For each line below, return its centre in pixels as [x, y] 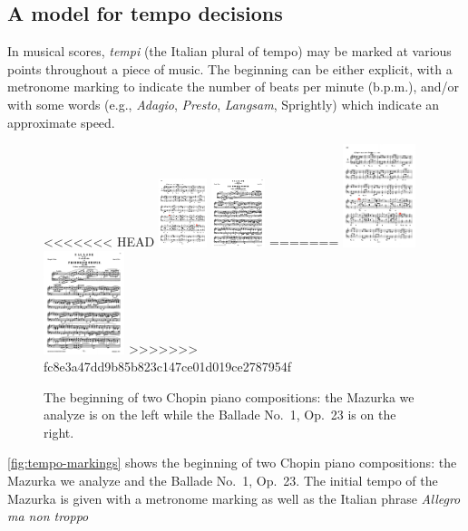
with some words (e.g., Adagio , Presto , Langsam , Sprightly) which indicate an [224, 104]
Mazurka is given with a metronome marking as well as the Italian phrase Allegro [234, 498]
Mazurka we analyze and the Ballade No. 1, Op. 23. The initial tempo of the [223, 481]
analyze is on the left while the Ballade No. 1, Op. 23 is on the [220, 415]
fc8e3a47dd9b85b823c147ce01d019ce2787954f [167, 367]
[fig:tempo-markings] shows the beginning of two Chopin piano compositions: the [232, 463]
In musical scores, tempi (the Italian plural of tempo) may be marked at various [229, 51]
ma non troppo [48, 516]
